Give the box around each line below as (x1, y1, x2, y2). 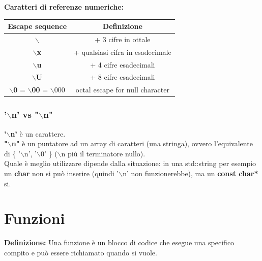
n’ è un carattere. (10, 128, 66, 139)
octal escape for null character (75, 84, 169, 95)
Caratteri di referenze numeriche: (4, 2, 124, 12)
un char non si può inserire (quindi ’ (4, 168, 119, 178)
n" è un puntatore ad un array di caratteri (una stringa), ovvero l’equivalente (11, 138, 253, 149)
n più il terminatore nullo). (61, 148, 145, 158)
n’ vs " (11, 108, 39, 121)
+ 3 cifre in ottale (95, 34, 151, 44)
